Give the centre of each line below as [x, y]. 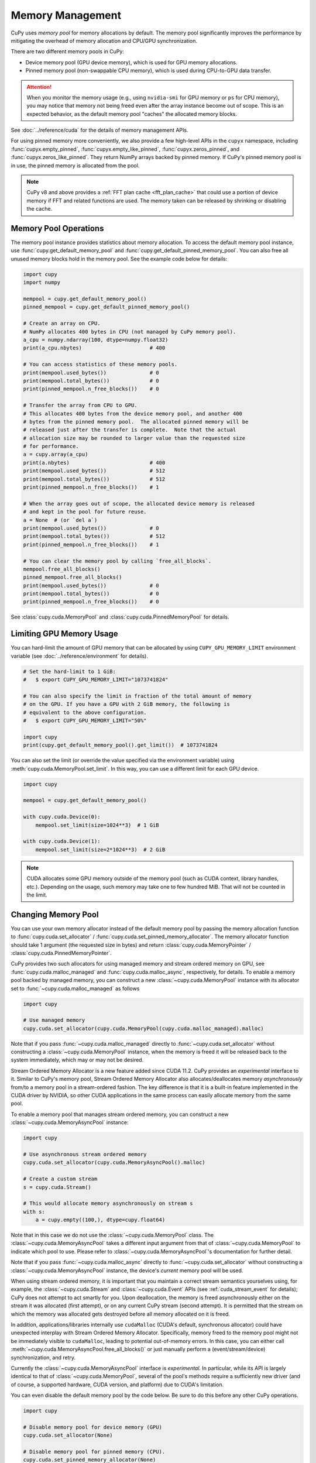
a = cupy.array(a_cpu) [56, 454]
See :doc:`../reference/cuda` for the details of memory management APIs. [99, 130]
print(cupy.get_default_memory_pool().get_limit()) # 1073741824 [120, 745]
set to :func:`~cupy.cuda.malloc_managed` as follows [75, 988]
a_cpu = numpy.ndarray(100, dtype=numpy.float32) [96, 340]
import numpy [42, 283]
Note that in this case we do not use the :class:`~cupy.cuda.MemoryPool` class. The [112, 1235]
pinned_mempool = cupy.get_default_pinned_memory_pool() [107, 307]
